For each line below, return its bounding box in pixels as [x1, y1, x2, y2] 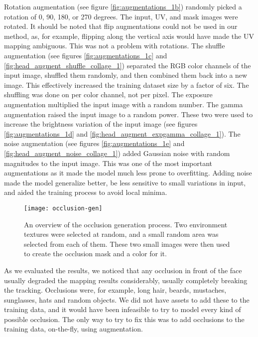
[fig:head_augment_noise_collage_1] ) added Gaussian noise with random [4, 148, 230, 158]
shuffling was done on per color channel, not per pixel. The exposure [4, 89, 213, 100]
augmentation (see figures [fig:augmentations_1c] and [4, 50, 167, 60]
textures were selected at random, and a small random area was [24, 229, 219, 239]
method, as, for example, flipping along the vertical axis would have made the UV [4, 30, 254, 41]
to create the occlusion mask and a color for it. [24, 248, 167, 259]
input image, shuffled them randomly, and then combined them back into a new [4, 70, 248, 80]
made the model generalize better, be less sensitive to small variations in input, [4, 177, 246, 187]
